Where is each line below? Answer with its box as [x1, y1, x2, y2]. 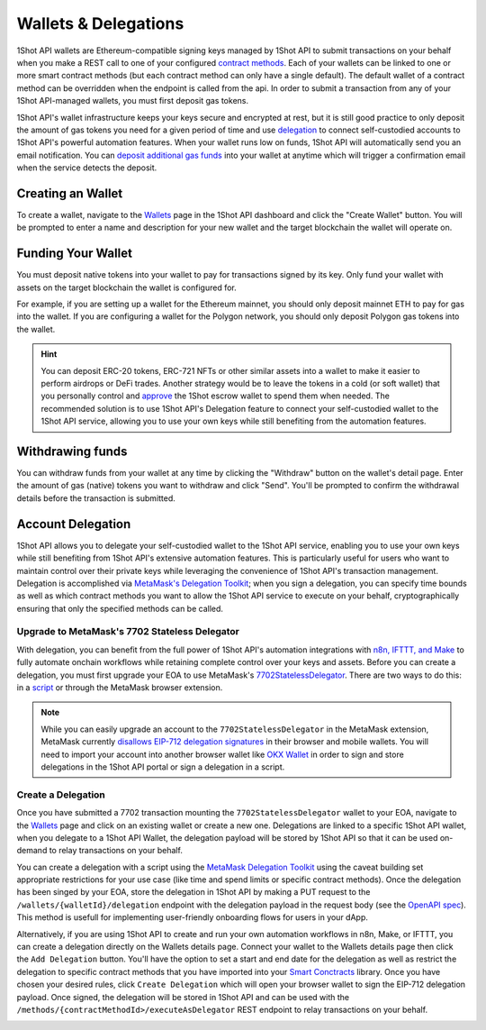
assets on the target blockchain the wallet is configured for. [16, 282, 238, 293]
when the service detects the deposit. [16, 162, 157, 173]
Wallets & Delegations [16, 14, 184, 33]
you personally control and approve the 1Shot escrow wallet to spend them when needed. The [40, 390, 391, 401]
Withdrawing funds [16, 443, 128, 459]
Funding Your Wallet [16, 246, 132, 261]
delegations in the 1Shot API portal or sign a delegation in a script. [40, 761, 285, 772]
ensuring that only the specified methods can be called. [16, 603, 224, 614]
